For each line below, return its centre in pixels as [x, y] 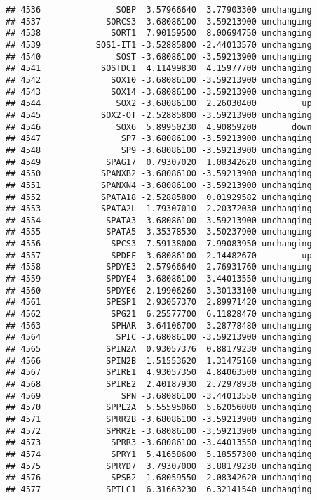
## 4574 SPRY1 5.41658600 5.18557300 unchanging [159, 454]
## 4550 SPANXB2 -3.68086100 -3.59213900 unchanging [159, 174]
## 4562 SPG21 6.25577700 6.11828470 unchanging [159, 314]
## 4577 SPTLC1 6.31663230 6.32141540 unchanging [159, 489]
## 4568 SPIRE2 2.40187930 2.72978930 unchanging [159, 384]
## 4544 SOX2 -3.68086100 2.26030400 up [159, 104]
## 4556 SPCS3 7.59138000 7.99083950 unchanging [159, 244]
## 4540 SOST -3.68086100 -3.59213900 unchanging [159, 57]
